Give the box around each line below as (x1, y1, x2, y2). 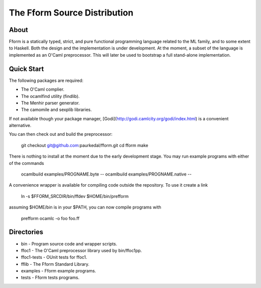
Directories (9, 228, 43, 236)
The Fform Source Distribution (9, 7, 134, 18)
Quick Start (9, 64, 44, 73)
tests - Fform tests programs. (21, 274, 80, 281)
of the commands (9, 160, 44, 166)
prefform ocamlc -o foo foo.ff (21, 215, 80, 221)
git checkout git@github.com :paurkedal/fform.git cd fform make (21, 142, 148, 148)
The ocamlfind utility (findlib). (21, 93, 80, 99)
